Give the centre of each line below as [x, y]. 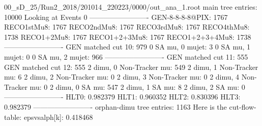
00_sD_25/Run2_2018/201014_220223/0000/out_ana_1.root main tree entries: [131, 7]
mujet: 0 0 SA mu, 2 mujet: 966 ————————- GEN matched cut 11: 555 [126, 56]
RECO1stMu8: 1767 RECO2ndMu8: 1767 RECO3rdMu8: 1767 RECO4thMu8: [127, 27]
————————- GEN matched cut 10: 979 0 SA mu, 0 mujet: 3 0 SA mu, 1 [127, 47]
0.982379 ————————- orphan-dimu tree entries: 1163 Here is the [115, 106]
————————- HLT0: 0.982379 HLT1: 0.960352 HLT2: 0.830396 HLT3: [122, 97]
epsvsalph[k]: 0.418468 [58, 117]
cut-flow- [243, 106]
